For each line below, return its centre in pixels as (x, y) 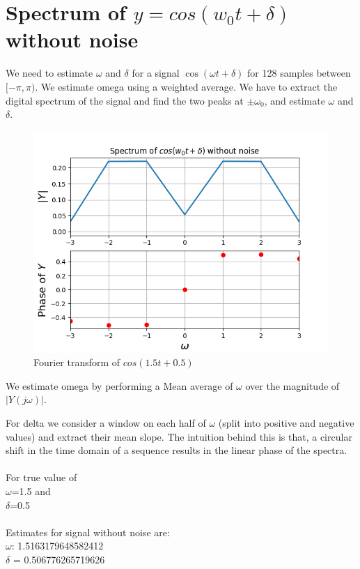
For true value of (41, 477)
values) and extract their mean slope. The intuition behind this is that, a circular (179, 436)
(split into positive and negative (286, 423)
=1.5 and (31, 491)
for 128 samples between (299, 73)
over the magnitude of (292, 385)
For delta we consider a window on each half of (106, 423)
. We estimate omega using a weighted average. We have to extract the (186, 86)
